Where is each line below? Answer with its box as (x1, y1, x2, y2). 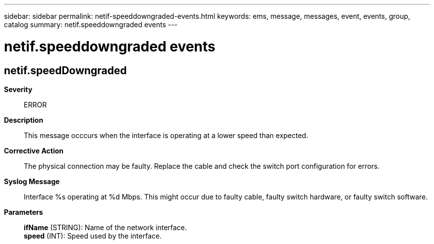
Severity (4, 85, 33, 94)
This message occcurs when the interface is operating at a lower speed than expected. (24, 131, 308, 140)
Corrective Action (4, 146, 63, 155)
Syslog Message (4, 177, 60, 186)
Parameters (4, 207, 43, 216)
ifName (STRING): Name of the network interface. (24, 223, 187, 232)
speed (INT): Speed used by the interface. (24, 231, 162, 240)
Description (4, 115, 44, 124)
